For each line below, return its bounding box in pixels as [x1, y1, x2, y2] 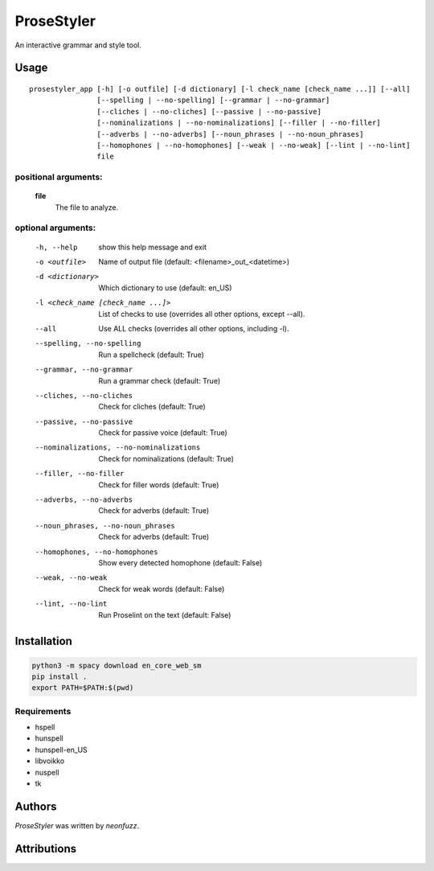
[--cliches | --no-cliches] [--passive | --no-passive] [96, 107, 321, 116]
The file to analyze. [55, 202, 119, 212]
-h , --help [35, 242, 78, 252]
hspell [35, 722, 55, 732]
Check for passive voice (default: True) [98, 428, 228, 438]
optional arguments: [14, 222, 96, 233]
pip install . [31, 672, 88, 681]
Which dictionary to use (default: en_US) [98, 282, 232, 293]
